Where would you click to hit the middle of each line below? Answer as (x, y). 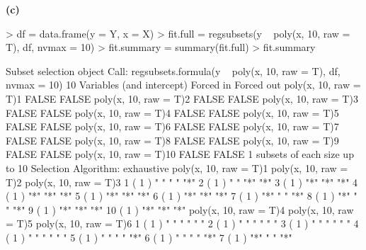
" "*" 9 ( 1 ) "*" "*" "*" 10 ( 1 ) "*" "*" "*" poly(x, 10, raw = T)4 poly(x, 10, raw (180, 209)
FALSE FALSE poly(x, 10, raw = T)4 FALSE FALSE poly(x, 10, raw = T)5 (172, 112)
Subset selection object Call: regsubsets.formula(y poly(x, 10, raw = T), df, (173, 70)
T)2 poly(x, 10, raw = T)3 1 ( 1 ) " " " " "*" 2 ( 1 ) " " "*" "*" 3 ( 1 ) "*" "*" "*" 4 (182, 182)
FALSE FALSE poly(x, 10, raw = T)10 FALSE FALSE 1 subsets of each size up (180, 154)
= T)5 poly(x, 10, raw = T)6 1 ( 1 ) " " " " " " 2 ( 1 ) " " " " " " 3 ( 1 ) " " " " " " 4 (182, 223)
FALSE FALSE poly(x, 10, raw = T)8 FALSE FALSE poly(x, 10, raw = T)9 (172, 140)
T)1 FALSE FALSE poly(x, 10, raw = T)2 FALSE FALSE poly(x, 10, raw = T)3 (182, 98)
